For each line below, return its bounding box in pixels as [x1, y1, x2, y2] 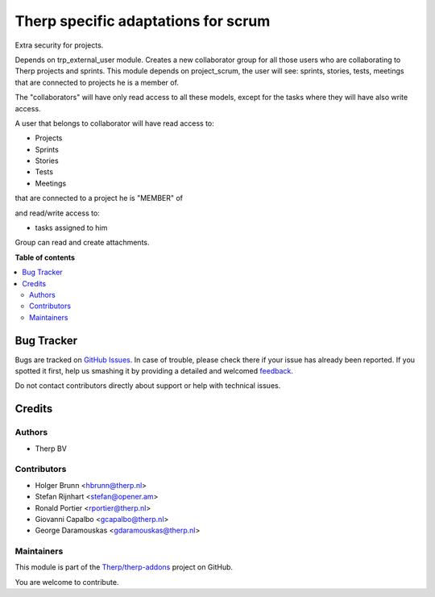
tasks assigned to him [35, 223, 108, 233]
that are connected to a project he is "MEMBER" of [14, 194, 184, 203]
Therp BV [35, 444, 68, 453]
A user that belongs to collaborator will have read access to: [14, 118, 215, 128]
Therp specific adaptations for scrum [14, 12, 271, 30]
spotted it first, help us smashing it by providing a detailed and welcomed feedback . [14, 366, 294, 376]
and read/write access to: [14, 208, 100, 218]
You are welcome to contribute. [14, 577, 119, 587]
